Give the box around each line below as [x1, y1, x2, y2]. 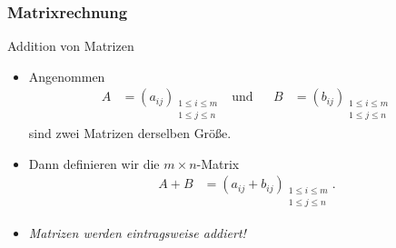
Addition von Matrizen [7, 36, 134, 55]
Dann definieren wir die [28, 154, 160, 173]
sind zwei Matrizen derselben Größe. [28, 124, 232, 143]
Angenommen [28, 66, 105, 85]
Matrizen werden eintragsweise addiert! [28, 223, 246, 242]
